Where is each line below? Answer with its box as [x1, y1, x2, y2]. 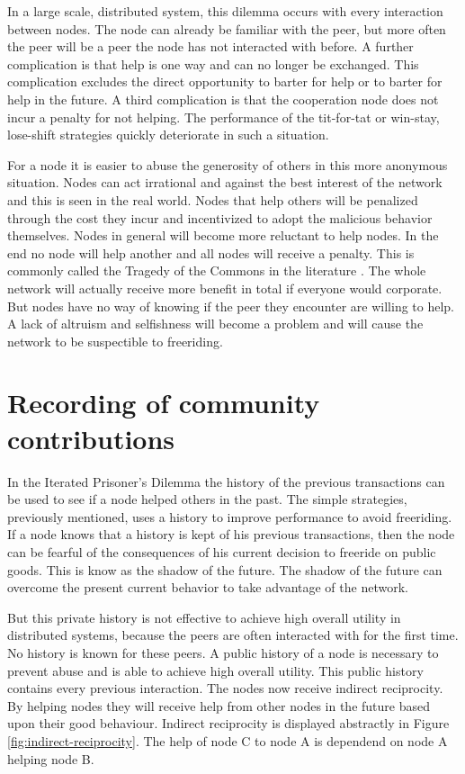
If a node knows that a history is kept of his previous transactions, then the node [7, 525, 455, 544]
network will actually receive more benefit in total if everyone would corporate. [7, 278, 443, 297]
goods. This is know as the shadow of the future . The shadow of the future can [7, 560, 443, 579]
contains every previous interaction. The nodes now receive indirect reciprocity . [7, 679, 443, 697]
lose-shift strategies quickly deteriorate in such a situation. [7, 125, 329, 144]
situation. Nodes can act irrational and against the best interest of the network [7, 173, 443, 192]
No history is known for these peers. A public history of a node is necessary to [7, 643, 439, 661]
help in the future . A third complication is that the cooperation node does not [7, 89, 439, 108]
